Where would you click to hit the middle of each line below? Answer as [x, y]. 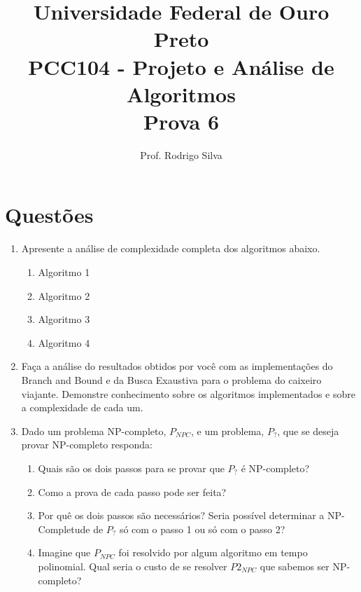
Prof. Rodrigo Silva [181, 154]
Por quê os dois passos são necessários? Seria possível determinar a [181, 515]
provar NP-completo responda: [87, 445]
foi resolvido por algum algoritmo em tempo [213, 552]
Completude [64, 529]
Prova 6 [181, 121]
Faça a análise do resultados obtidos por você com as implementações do [177, 366]
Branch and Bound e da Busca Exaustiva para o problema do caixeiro [171, 379]
